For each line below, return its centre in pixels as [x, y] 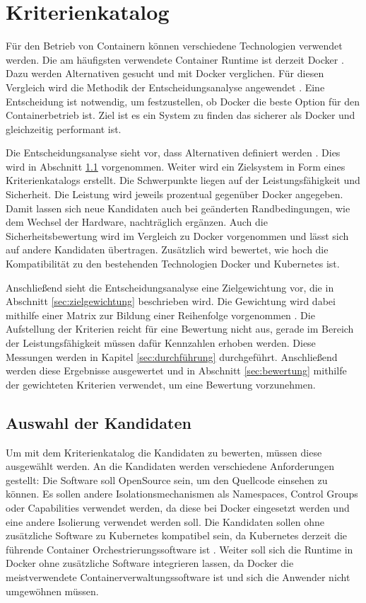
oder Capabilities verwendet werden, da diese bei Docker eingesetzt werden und [178, 507]
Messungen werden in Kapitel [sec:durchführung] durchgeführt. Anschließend [172, 356]
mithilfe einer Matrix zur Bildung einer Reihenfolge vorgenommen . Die [160, 315]
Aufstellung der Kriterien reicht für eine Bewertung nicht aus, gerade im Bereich [180, 329]
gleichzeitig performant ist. [64, 128]
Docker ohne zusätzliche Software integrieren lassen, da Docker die [150, 563]
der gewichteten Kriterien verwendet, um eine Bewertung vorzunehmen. [161, 384]
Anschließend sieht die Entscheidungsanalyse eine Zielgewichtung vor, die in [170, 287]
